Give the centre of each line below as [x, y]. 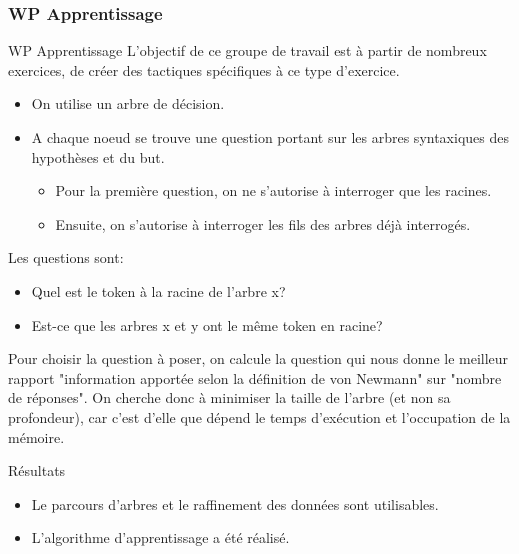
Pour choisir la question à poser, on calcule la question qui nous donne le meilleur [258, 358]
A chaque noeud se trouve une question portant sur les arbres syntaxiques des [270, 137]
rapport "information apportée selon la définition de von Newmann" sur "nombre [255, 377]
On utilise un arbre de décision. [128, 103]
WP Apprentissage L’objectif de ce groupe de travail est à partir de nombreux [247, 50]
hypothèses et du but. [98, 156]
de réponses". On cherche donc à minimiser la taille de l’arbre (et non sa [229, 397]
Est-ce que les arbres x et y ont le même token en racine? [207, 324]
